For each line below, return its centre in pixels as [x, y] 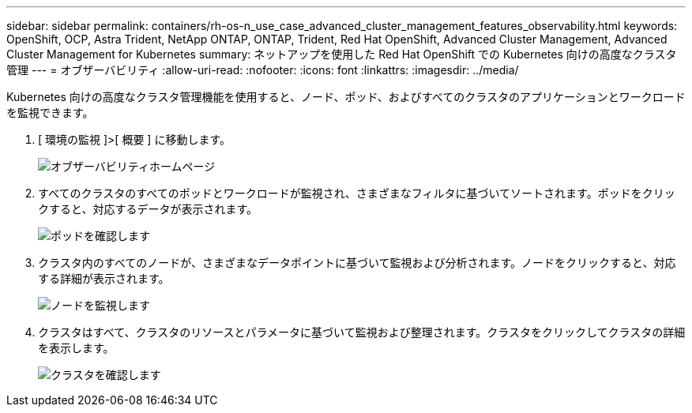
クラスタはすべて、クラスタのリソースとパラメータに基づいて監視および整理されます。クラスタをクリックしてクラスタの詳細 [362, 332]
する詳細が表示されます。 [104, 278]
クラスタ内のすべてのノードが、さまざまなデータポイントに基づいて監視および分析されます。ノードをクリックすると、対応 [357, 263]
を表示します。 [76, 348]
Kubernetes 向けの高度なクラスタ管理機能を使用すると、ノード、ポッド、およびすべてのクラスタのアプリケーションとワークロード [346, 97]
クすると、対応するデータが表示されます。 [148, 209]
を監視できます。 [50, 113]
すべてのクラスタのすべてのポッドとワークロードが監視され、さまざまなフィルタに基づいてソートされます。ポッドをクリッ [357, 193]
